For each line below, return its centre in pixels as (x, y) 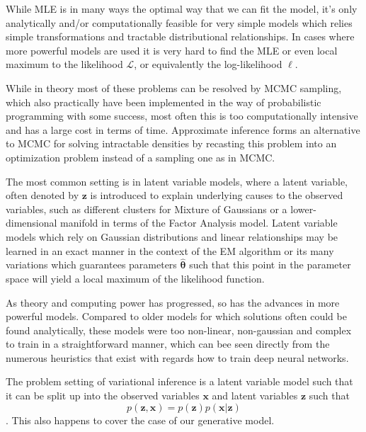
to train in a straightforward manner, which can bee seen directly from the (168, 344)
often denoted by (42, 195)
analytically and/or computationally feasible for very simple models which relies (179, 22)
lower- (303, 209)
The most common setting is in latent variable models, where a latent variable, (177, 181)
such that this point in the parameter (270, 265)
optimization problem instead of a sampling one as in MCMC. (141, 157)
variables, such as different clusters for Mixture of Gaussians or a (147, 209)
